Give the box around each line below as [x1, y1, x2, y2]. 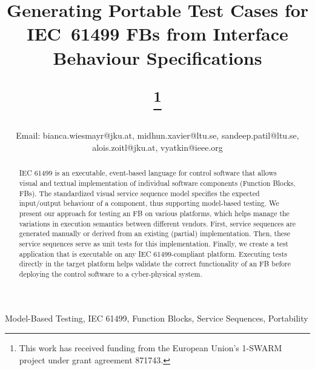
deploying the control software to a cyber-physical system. [19, 268, 202, 279]
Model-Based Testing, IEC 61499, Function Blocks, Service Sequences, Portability [5, 312, 308, 325]
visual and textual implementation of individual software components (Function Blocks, [19, 177, 296, 188]
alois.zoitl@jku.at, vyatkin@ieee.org [92, 140, 223, 153]
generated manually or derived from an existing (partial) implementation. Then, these [19, 228, 291, 239]
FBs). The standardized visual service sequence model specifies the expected [19, 188, 260, 198]
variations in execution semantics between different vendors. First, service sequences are [19, 218, 296, 228]
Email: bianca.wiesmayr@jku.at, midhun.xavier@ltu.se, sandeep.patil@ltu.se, [16, 129, 299, 142]
